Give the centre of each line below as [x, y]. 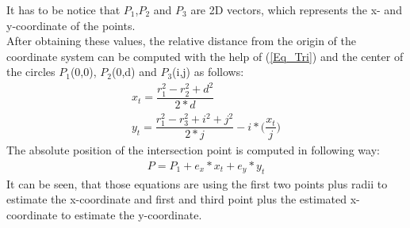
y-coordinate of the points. [71, 25]
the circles [31, 72]
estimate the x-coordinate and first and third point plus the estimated [177, 199]
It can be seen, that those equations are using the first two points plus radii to [197, 183]
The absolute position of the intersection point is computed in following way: [193, 150]
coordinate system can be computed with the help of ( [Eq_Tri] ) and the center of [205, 56]
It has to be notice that [63, 9]
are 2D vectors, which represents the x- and [296, 9]
